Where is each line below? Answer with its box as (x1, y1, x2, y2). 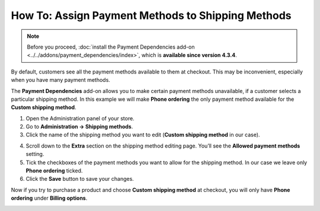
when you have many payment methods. (11, 76, 111, 84)
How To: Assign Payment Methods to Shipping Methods (11, 9, 292, 22)
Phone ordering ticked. (25, 167, 83, 174)
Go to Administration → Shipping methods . (25, 123, 133, 130)
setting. (25, 151, 44, 158)
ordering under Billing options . (11, 194, 88, 202)
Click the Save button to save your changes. (25, 175, 135, 183)
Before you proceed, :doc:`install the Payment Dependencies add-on (27, 43, 195, 50)
